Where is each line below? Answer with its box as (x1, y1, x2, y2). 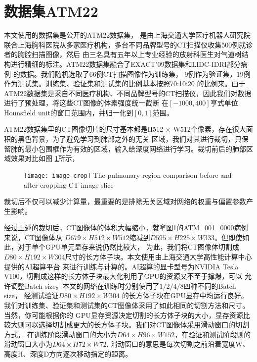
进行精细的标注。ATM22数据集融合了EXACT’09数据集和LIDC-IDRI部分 (10, 58, 241, 69)
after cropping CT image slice (24, 179, 114, 190)
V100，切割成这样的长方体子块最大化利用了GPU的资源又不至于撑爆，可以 (4, 271, 243, 281)
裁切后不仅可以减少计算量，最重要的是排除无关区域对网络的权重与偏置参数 (4, 196, 246, 207)
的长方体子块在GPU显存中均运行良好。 (122, 290, 248, 301)
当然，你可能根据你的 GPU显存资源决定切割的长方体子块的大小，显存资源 (4, 310, 243, 320)
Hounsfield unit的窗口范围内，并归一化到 (4, 107, 133, 117)
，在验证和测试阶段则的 (174, 329, 251, 339)
